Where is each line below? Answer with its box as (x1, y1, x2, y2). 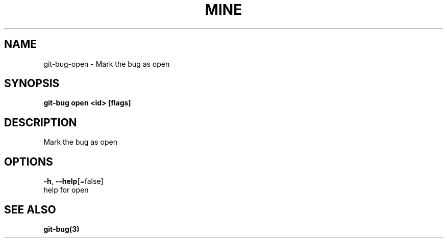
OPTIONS (4, 155, 53, 168)
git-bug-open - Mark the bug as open (43, 59, 170, 68)
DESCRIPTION (4, 116, 77, 129)
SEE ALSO (4, 203, 56, 216)
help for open (43, 185, 89, 195)
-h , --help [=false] (43, 177, 104, 186)
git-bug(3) (43, 224, 80, 233)
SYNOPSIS (4, 77, 60, 90)
